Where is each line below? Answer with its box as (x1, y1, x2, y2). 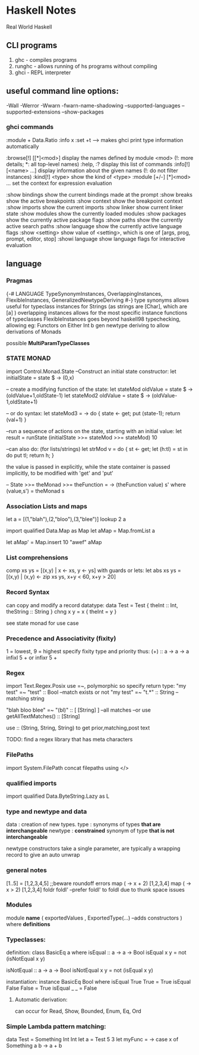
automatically (6, 143, 39, 150)
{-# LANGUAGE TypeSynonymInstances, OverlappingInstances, (6, 290, 163, 297)
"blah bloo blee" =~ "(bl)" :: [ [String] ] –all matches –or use (6, 706, 151, 713)
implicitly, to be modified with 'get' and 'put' (6, 469, 114, 476)
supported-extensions (6, 108, 61, 115)
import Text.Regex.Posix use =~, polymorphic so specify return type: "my (6, 683, 187, 690)
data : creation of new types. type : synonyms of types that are (6, 821, 161, 828)
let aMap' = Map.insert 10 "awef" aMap (6, 539, 102, 546)
